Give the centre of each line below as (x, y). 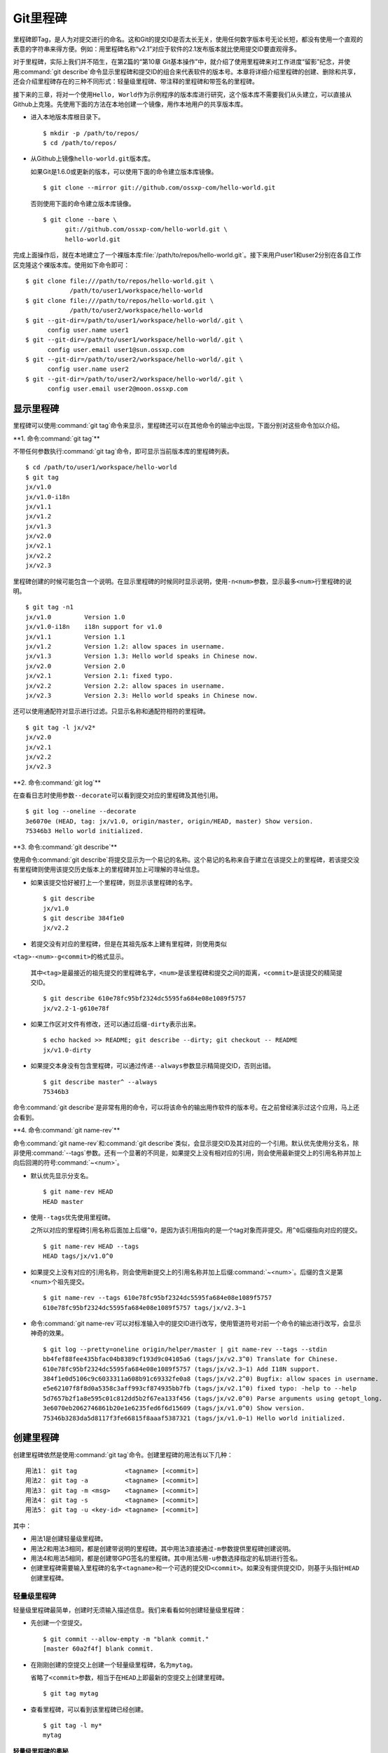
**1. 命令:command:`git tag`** (57, 438)
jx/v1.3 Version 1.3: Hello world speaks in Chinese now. (142, 656)
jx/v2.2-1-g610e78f (76, 1008)
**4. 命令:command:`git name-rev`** (67, 1130)
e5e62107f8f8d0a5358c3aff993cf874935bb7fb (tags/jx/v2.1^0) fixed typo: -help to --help (200, 1389)
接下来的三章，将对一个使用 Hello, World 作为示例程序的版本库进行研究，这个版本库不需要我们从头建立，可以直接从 (182, 94)
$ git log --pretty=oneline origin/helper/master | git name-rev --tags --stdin (185, 1349)
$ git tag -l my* (72, 1726)
